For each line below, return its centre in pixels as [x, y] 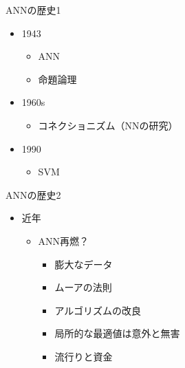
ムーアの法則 [83, 287]
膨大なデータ [84, 264]
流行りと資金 [84, 356]
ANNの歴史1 [33, 10]
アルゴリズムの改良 [98, 310]
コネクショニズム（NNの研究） [108, 125]
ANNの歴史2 [33, 194]
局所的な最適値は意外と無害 [117, 333]
